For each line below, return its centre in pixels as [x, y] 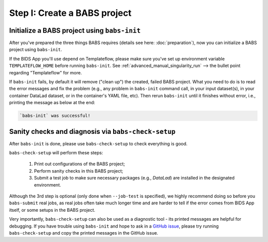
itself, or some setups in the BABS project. [52, 210]
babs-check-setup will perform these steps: [56, 153]
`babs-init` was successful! [55, 116]
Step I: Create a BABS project [70, 13]
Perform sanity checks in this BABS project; [79, 171]
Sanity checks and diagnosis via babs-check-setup [92, 131]
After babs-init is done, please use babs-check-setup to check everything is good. [99, 143]
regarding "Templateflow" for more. [45, 72]
